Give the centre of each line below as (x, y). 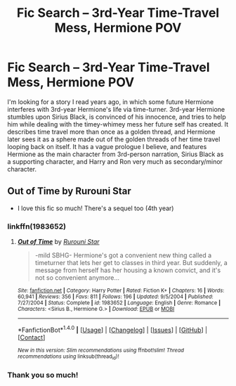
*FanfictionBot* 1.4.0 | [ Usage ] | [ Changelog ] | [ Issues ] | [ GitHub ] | (112, 329)
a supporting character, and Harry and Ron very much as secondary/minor (115, 161)
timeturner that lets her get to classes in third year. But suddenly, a (131, 263)
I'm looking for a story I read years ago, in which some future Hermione (111, 102)
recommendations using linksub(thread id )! (68, 357)
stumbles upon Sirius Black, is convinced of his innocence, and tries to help (117, 117)
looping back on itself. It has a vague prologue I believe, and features (107, 146)
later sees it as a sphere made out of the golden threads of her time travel (114, 139)
